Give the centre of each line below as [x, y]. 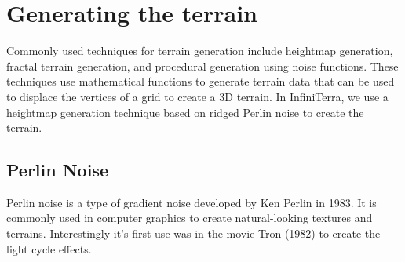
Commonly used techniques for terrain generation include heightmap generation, [200, 51]
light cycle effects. [49, 248]
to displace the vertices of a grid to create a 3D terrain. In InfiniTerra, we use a [197, 96]
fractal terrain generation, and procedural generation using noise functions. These [202, 65]
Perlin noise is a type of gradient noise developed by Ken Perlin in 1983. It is [192, 202]
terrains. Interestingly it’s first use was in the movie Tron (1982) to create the [193, 233]
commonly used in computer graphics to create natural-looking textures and [190, 218]
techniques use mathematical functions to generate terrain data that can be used [201, 81]
